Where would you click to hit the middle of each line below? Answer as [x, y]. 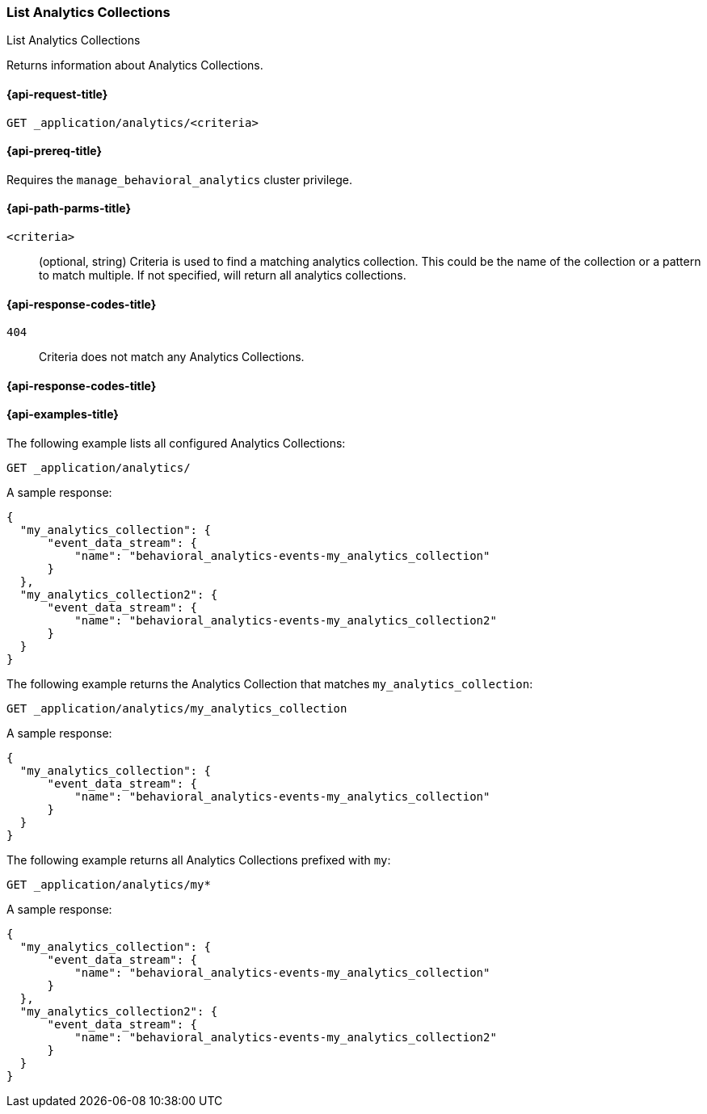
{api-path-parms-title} [69, 208]
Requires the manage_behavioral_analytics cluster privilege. [180, 179]
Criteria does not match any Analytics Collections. [172, 357]
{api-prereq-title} [55, 151]
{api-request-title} [57, 94]
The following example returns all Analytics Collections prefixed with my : [199, 860]
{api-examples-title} [63, 414]
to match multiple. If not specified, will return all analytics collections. [223, 275]
